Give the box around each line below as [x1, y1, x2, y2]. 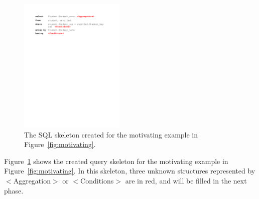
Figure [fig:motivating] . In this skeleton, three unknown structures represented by [4, 165, 255, 176]
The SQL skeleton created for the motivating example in [24, 129, 198, 139]
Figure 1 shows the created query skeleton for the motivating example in [4, 155, 228, 166]
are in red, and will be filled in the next [125, 175, 247, 185]
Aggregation [13, 175, 51, 185]
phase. [4, 185, 24, 195]
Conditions [80, 175, 114, 185]
